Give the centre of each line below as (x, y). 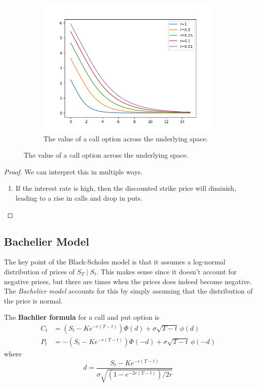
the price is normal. (34, 300)
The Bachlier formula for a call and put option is (82, 317)
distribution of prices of (39, 271)
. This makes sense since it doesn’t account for (166, 271)
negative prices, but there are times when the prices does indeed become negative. (128, 281)
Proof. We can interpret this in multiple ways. (73, 171)
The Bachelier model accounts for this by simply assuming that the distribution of (128, 291)
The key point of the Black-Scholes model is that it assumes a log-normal (115, 262)
